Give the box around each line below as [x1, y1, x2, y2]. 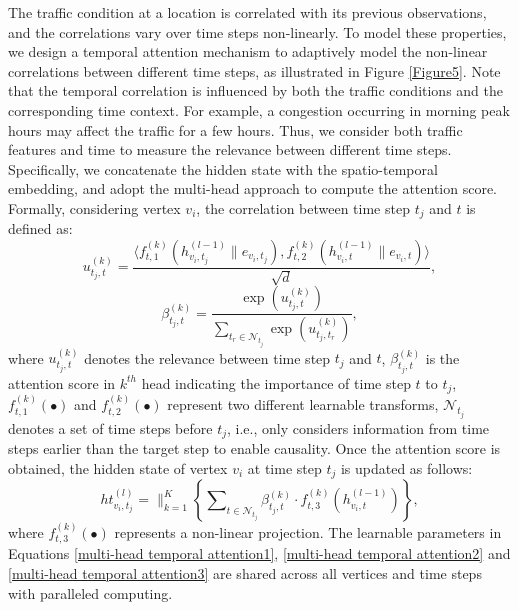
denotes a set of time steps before [8, 417, 213, 438]
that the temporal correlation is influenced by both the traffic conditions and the [8, 80, 504, 101]
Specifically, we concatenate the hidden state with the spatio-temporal [8, 158, 438, 179]
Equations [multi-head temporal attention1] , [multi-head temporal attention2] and [8, 543, 511, 564]
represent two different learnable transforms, [167, 394, 439, 415]
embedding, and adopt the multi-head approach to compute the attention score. [8, 178, 498, 199]
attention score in [8, 372, 116, 393]
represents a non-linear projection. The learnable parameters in [114, 521, 502, 542]
